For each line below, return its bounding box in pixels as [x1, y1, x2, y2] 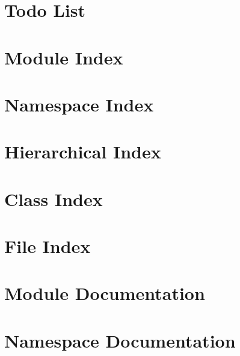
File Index [4, 234, 91, 258]
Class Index [4, 186, 103, 211]
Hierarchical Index [4, 139, 161, 164]
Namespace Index [4, 92, 154, 116]
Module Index [4, 45, 123, 69]
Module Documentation [4, 281, 205, 305]
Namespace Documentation [4, 328, 236, 352]
